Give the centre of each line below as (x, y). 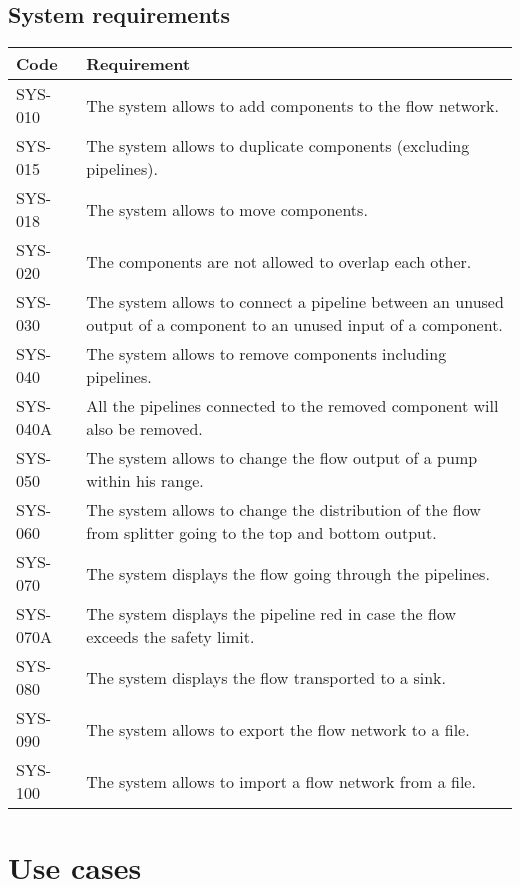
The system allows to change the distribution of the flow (283, 510)
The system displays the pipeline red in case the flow (271, 614)
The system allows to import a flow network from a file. (281, 781)
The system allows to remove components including (266, 354)
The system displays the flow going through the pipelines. (288, 573)
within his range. (145, 481)
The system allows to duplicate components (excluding (278, 146)
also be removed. (144, 429)
